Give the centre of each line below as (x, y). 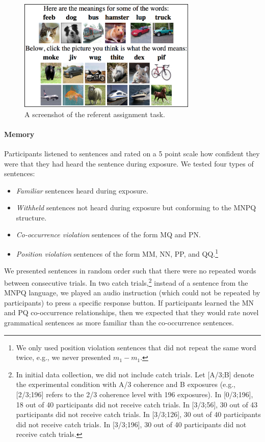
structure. (31, 217)
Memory (19, 134)
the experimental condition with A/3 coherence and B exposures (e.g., (126, 384)
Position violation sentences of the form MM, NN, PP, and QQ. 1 (117, 253)
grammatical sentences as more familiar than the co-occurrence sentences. (119, 322)
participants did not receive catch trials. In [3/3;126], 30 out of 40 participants (138, 414)
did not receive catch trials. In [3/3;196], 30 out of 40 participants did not (131, 424)
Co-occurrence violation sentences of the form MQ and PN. (108, 234)
